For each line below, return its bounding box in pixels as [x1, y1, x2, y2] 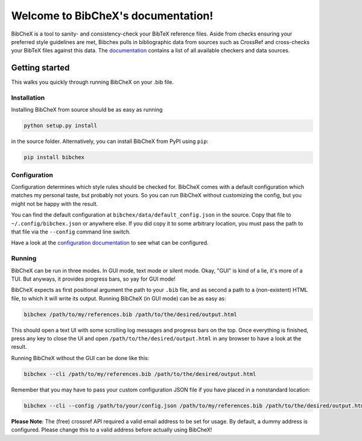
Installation [11, 94, 45, 102]
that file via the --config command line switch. [11, 228, 131, 235]
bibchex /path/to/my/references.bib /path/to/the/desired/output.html [24, 311, 238, 318]
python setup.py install [24, 122, 98, 129]
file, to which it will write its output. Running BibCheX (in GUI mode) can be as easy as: [11, 294, 226, 302]
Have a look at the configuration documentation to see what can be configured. [11, 239, 209, 247]
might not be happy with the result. [11, 200, 98, 208]
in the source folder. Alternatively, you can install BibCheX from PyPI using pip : [11, 138, 209, 145]
